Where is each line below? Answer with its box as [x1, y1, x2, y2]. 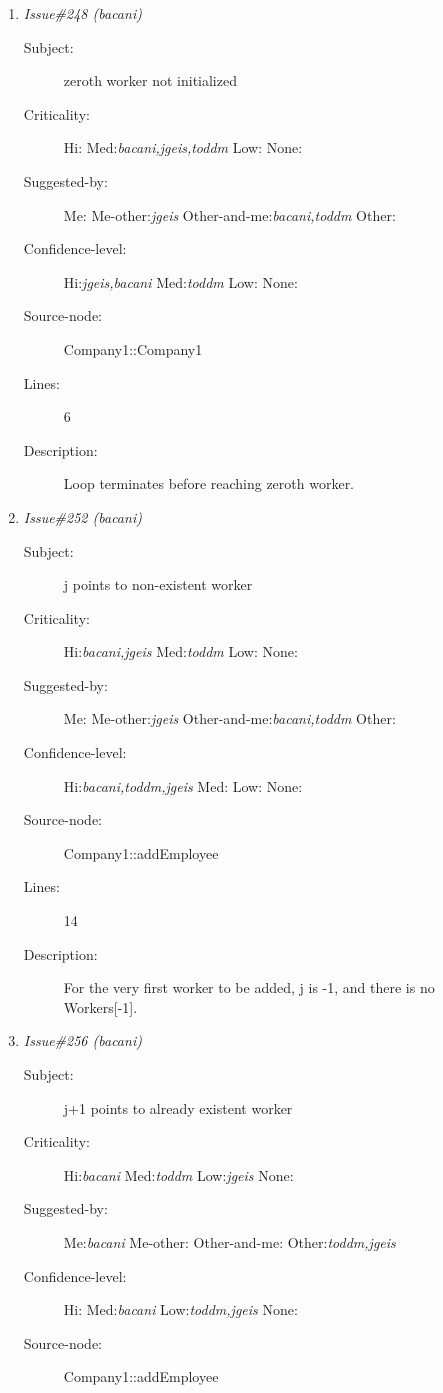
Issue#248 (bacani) [23, 3, 142, 23]
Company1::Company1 [63, 338, 203, 359]
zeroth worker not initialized [63, 70, 237, 91]
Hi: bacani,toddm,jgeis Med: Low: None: [63, 775, 303, 796]
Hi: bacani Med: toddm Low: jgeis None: [63, 1164, 294, 1185]
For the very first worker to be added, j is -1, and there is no [63, 977, 435, 998]
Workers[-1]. [63, 996, 138, 1017]
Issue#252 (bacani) [23, 506, 142, 527]
